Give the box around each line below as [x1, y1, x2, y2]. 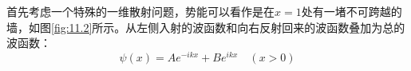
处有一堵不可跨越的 [301, 3, 402, 19]
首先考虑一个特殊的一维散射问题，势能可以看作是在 [6, 3, 275, 19]
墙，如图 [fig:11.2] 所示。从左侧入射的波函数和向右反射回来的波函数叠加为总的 [6, 18, 405, 35]
